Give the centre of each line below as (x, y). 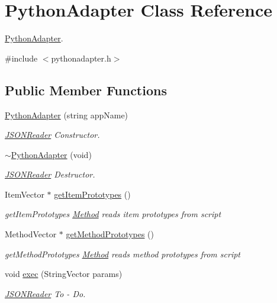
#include (21, 58)
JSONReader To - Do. (45, 293)
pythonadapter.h (81, 58)
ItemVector (25, 194)
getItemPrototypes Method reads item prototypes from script (113, 214)
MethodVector (31, 234)
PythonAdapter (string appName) (67, 115)
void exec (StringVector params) (64, 274)
